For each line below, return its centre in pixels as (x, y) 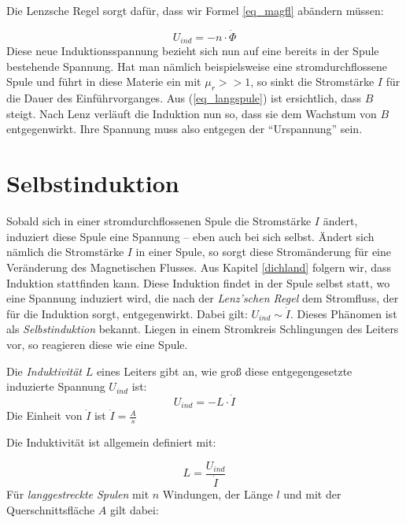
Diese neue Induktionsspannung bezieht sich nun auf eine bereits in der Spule (193, 51)
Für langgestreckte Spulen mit (78, 493)
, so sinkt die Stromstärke (312, 82)
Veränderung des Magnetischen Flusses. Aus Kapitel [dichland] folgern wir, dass (199, 267)
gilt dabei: (135, 509)
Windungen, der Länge (218, 493)
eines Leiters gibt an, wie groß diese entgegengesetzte (224, 371)
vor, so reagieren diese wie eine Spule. (97, 344)
